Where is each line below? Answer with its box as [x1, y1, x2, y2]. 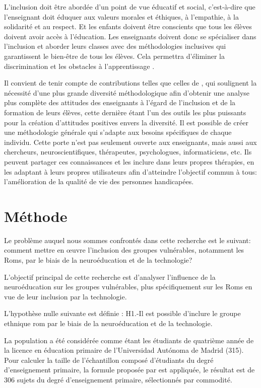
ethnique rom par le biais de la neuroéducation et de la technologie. [4, 318, 213, 328]
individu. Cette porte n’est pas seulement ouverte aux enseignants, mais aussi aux [4, 136, 257, 147]
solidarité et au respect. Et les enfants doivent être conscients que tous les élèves [4, 21, 252, 32]
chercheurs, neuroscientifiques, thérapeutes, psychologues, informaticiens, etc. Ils [4, 146, 252, 157]
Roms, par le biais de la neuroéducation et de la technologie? [4, 255, 192, 265]
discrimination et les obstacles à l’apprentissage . [4, 60, 155, 71]
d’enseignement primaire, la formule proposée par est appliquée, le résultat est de [4, 364, 255, 375]
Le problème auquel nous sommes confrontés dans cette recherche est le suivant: [4, 235, 251, 245]
